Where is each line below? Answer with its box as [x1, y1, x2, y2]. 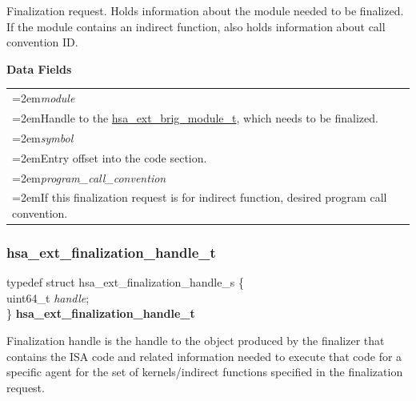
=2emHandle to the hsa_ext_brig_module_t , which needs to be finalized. [12, 109, 378, 126]
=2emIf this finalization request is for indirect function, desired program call [12, 189, 387, 206]
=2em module [12, 90, 75, 106]
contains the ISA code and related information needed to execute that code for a [6, 347, 402, 364]
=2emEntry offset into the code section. [12, 149, 207, 166]
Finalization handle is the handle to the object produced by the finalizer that [6, 332, 385, 349]
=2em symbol [12, 129, 74, 146]
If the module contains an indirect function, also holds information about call [6, 18, 386, 34]
